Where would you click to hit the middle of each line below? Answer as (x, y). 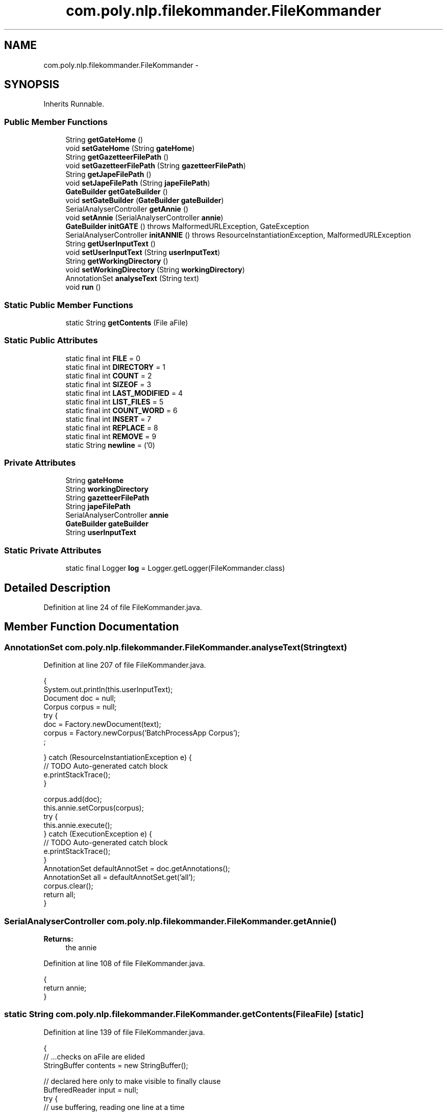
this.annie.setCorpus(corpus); (94, 808)
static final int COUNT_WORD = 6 (121, 410)
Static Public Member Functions (69, 305)
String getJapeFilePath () (108, 174)
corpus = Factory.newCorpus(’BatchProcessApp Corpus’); (142, 733)
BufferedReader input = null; (91, 1090)
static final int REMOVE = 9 (111, 436)
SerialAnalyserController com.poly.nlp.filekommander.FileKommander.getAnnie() (170, 921)
